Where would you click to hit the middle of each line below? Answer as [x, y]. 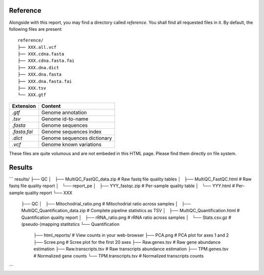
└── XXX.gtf [32, 95]
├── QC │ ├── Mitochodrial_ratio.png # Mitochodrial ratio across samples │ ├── [106, 204]
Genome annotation [64, 112]
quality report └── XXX [49, 193]
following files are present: [36, 29]
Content [51, 106]
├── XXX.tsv [32, 88]
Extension [24, 106]
